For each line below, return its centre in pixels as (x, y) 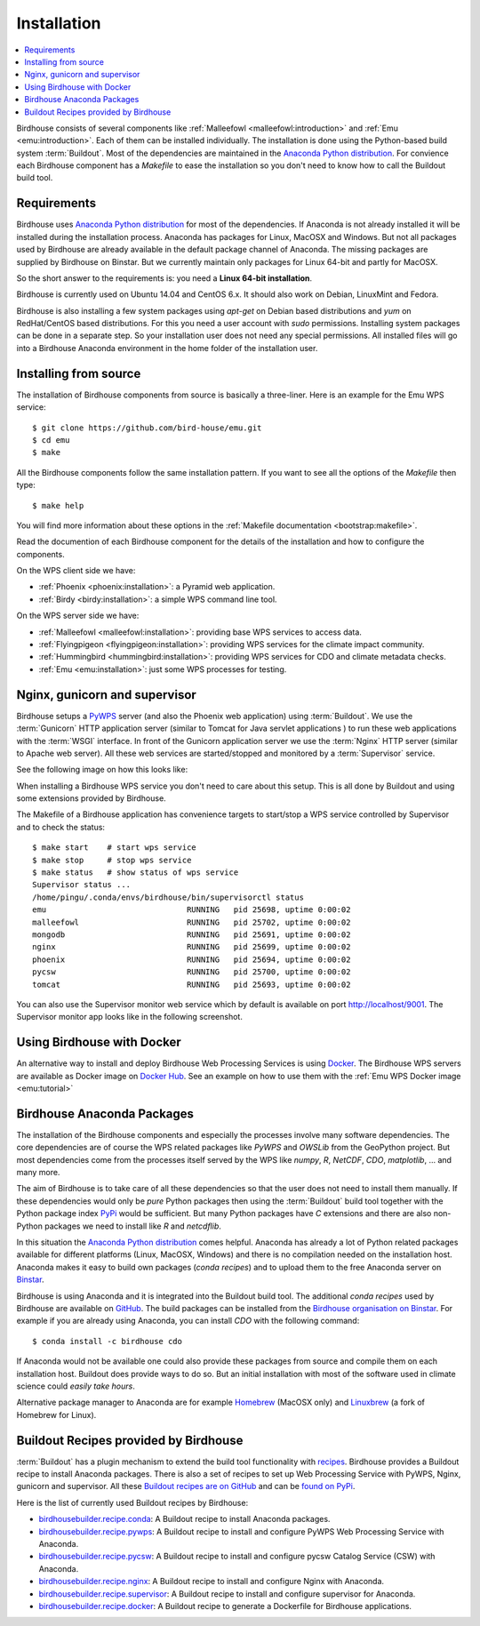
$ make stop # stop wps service (112, 860)
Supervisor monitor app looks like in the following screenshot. (130, 1017)
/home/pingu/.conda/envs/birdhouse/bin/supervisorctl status (168, 897)
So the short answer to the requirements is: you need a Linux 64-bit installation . (164, 278)
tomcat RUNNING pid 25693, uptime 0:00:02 (192, 984)
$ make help (58, 505)
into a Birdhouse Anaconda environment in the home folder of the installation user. (167, 348)
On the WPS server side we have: (78, 616)
